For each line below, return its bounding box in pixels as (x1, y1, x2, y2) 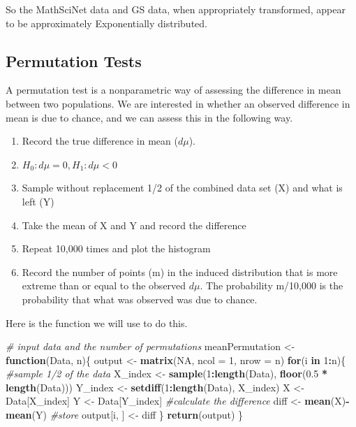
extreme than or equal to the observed (22, 278, 186, 293)
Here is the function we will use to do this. (6, 315, 188, 330)
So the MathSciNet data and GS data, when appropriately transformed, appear (6, 2, 346, 16)
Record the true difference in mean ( (22, 133, 178, 148)
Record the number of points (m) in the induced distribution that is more (22, 264, 338, 279)
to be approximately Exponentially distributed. (6, 15, 207, 30)
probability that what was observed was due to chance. (22, 291, 258, 306)
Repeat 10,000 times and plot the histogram (22, 241, 211, 256)
